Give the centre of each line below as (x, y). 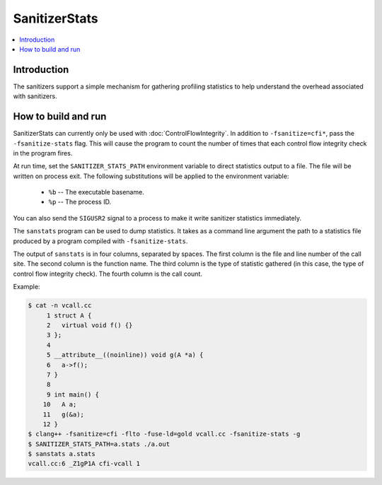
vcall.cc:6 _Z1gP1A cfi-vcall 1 (84, 464)
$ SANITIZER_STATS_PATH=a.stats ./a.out (99, 444)
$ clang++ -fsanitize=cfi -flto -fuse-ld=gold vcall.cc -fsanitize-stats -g (164, 434)
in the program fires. (43, 153)
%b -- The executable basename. (96, 192)
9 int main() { (73, 395)
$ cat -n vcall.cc (60, 305)
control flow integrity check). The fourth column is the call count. (108, 274)
